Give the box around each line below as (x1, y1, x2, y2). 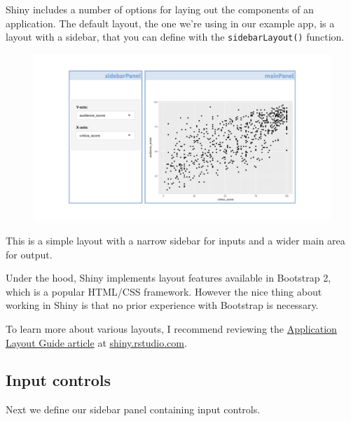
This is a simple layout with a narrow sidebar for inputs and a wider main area (6, 233, 345, 247)
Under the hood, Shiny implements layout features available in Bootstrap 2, (6, 270, 331, 285)
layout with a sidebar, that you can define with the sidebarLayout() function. (6, 29, 345, 44)
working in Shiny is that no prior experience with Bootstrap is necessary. (6, 298, 319, 312)
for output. (6, 247, 53, 261)
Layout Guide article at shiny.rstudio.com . (6, 335, 187, 350)
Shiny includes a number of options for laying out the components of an (6, 2, 314, 16)
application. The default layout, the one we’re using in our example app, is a (6, 15, 335, 30)
